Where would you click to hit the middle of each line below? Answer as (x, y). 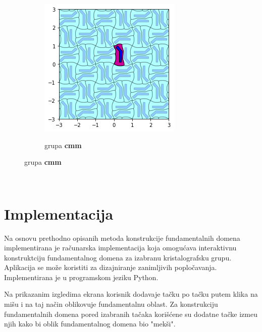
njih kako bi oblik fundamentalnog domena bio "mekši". (90, 324)
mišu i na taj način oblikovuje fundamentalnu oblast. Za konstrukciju (111, 304)
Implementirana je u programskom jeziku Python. (81, 277)
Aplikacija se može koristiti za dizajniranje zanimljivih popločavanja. (111, 267)
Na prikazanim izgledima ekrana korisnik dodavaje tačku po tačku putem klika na (131, 294)
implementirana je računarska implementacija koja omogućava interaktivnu (120, 248)
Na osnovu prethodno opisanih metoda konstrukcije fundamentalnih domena (122, 238)
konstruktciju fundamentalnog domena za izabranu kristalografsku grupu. (118, 257)
